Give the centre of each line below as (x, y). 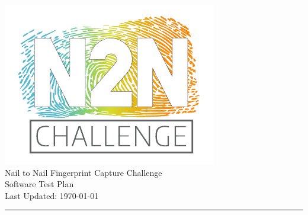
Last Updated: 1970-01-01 (52, 195)
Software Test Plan (39, 184)
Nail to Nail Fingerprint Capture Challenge (84, 172)
